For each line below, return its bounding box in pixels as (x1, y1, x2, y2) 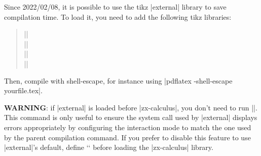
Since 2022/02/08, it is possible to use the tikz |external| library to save (4, 2, 227, 12)
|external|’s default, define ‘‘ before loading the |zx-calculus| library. (4, 142, 213, 152)
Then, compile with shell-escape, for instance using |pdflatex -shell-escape (4, 75, 233, 86)
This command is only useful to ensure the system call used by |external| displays (4, 112, 257, 123)
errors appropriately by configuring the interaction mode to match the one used (4, 122, 251, 132)
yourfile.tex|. (4, 85, 43, 96)
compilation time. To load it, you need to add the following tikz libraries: (4, 11, 232, 22)
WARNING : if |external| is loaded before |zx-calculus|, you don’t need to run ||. (4, 102, 257, 112)
